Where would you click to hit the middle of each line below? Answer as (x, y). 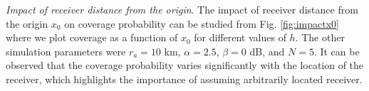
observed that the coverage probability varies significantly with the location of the (185, 65)
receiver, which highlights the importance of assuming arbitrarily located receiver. (184, 79)
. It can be (337, 51)
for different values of (240, 37)
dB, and (267, 51)
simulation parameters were (66, 51)
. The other (320, 37)
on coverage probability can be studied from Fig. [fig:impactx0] (202, 23)
